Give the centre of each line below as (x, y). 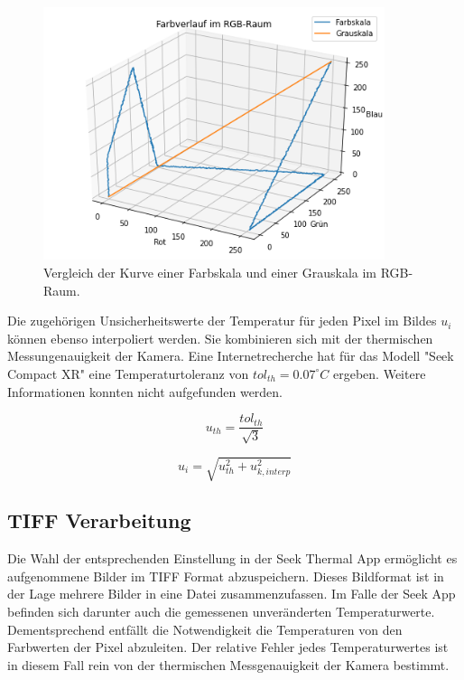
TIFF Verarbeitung (99, 520)
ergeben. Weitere (380, 373)
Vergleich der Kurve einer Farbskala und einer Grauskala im (210, 272)
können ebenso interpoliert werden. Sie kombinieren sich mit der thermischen (220, 338)
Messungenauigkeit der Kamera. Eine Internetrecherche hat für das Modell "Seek (231, 356)
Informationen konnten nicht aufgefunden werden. (145, 391)
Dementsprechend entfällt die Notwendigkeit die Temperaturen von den (205, 629)
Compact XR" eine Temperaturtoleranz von (128, 373)
